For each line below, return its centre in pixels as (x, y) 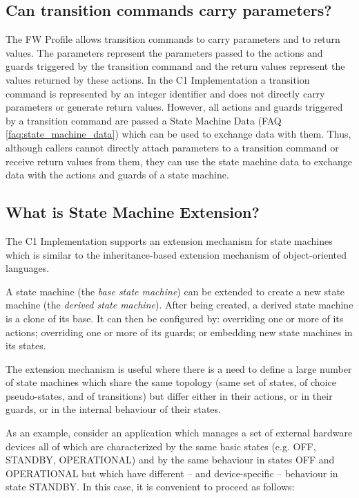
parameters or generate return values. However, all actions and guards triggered (174, 107)
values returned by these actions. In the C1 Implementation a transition (158, 79)
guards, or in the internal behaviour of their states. (113, 409)
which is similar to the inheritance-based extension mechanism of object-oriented (176, 254)
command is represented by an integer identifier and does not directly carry (165, 93)
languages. (28, 268)
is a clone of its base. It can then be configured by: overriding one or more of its (175, 318)
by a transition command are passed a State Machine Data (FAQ (144, 120)
